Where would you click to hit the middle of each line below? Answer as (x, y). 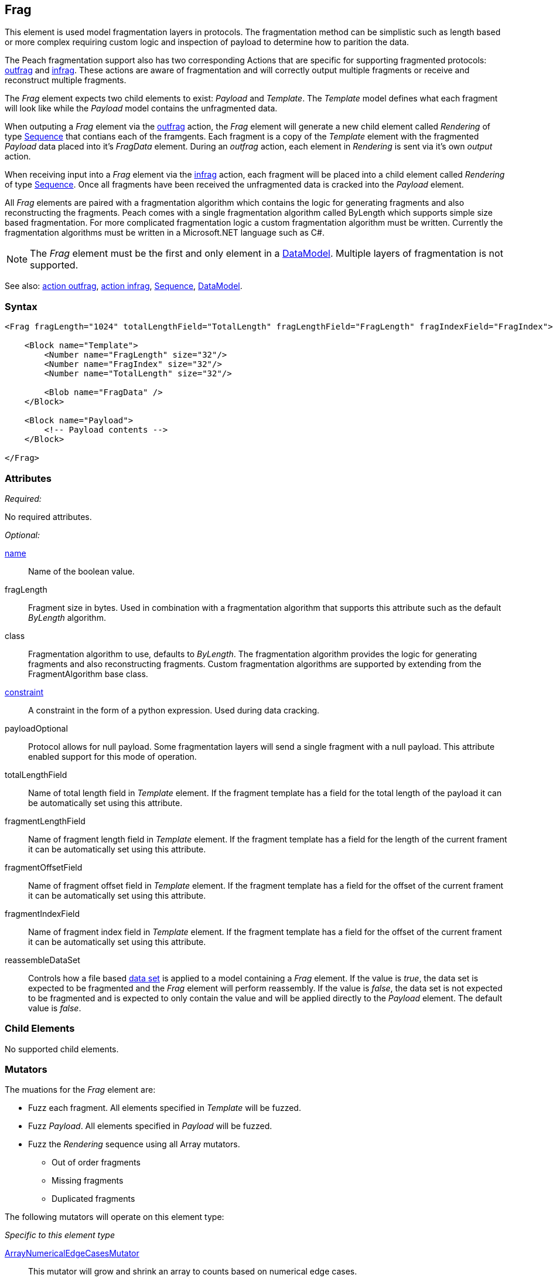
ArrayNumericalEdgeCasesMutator (72, 1253)
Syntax (21, 306)
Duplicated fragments (93, 1199)
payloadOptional (36, 728)
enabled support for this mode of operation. (112, 756)
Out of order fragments (96, 1163)
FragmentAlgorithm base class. (88, 674)
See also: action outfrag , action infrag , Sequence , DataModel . (124, 286)
